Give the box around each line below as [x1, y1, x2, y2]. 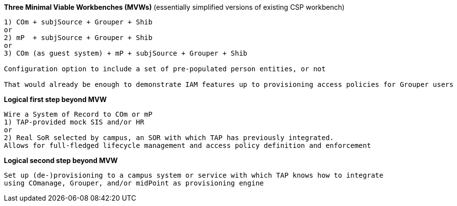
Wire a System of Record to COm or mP [4, 110, 153, 118]
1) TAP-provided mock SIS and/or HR [4, 118, 144, 126]
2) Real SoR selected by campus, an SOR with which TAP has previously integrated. [4, 134, 334, 142]
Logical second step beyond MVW [4, 156, 118, 165]
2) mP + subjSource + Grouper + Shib [4, 34, 153, 41]
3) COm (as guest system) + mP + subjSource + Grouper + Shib [4, 49, 248, 57]
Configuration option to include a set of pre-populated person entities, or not [4, 65, 326, 73]
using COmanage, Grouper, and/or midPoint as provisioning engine [4, 179, 264, 187]
